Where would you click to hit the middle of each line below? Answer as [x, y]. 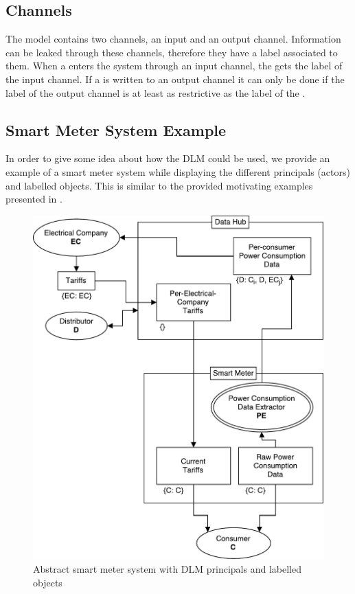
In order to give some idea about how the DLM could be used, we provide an [168, 158]
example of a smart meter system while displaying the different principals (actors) [178, 171]
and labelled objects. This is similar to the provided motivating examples [159, 185]
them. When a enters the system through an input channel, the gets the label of [174, 66]
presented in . [34, 199]
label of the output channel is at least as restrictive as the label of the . [156, 92]
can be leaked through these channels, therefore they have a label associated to [172, 52]
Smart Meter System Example [116, 129]
